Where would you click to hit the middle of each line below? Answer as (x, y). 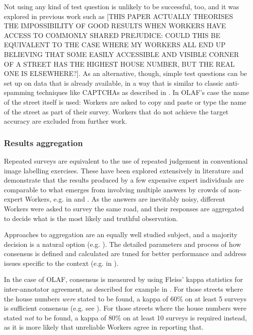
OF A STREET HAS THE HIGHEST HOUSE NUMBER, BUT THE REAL (119, 64)
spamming (19, 92)
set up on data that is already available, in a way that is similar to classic (114, 83)
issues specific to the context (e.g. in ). (61, 263)
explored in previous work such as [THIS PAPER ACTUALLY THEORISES (118, 16)
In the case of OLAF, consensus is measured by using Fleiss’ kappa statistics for (124, 279)
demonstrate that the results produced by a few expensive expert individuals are (124, 180)
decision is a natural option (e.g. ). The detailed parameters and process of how (123, 244)
